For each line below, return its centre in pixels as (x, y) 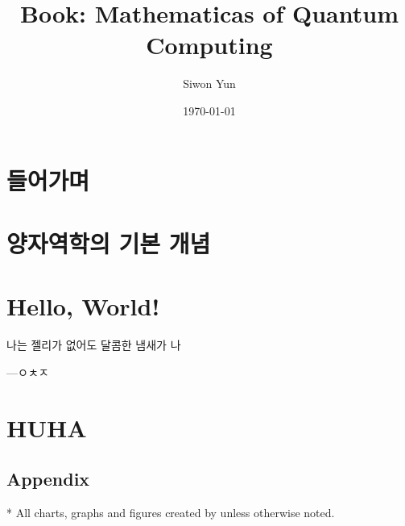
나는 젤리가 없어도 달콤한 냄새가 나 (94, 345)
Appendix (48, 479)
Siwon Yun (209, 83)
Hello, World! (83, 306)
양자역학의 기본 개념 (109, 242)
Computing (209, 45)
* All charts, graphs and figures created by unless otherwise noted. (171, 512)
